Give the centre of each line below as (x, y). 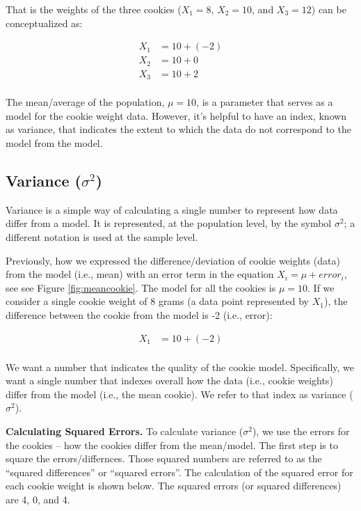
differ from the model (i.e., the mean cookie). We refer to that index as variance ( (179, 394)
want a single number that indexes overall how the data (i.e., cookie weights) (169, 380)
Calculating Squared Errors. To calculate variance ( (125, 431)
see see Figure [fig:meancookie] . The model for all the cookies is (141, 287)
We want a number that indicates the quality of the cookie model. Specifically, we (180, 367)
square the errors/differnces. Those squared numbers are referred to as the (164, 458)
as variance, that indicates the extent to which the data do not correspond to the (178, 129)
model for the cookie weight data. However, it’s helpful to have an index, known (176, 115)
